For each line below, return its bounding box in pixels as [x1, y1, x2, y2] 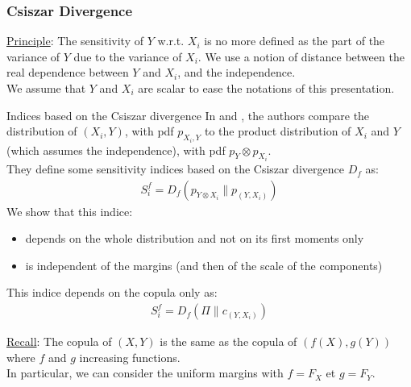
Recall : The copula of [6, 333, 112, 350]
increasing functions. [79, 348, 181, 365]
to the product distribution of [204, 123, 351, 139]
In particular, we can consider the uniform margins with [6, 364, 284, 381]
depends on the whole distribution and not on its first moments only [25, 230, 364, 247]
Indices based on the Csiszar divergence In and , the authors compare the [6, 106, 370, 123]
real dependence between [6, 64, 129, 81]
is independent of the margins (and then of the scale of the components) [25, 256, 383, 273]
